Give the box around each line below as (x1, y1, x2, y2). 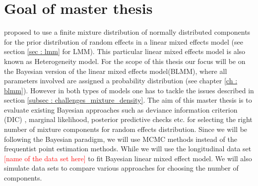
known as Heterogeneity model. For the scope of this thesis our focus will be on (4, 56, 246, 66)
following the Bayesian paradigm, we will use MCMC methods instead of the (4, 133, 237, 144)
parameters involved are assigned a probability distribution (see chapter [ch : (4, 75, 238, 86)
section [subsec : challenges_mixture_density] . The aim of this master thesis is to (4, 95, 252, 105)
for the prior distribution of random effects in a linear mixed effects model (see (4, 36, 243, 47)
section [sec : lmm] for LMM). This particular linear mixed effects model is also (4, 46, 246, 57)
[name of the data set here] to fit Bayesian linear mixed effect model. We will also (4, 153, 252, 163)
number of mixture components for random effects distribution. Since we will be (4, 124, 248, 134)
